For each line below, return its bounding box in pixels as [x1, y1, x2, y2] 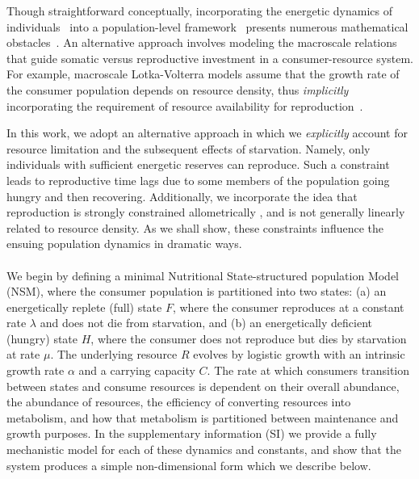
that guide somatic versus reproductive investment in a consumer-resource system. [6, 49, 414, 66]
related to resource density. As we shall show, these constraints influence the [6, 219, 383, 236]
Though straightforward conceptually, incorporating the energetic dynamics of [6, 2, 392, 19]
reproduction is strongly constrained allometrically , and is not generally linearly [6, 204, 405, 221]
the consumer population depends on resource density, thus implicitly [6, 81, 349, 98]
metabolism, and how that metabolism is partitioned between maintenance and [6, 409, 399, 426]
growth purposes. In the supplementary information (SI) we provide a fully [6, 425, 377, 442]
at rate [6, 346, 40, 363]
